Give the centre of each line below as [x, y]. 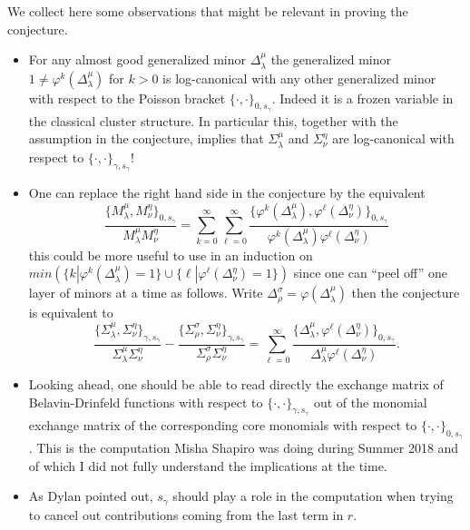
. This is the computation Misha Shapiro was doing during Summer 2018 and [244, 448]
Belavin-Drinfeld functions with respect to [146, 402]
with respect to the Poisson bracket [127, 98]
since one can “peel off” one [370, 273]
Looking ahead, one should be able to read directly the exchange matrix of [236, 384]
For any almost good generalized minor [137, 59]
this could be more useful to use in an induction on [171, 255]
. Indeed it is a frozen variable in [362, 98]
